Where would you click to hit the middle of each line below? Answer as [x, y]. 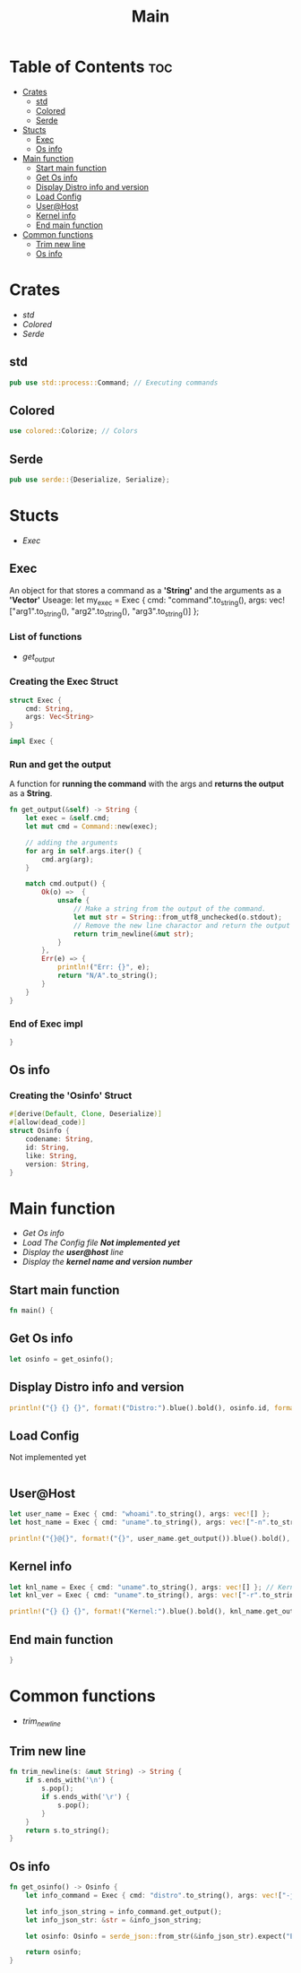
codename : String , [60, 1139]
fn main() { [31, 1311]
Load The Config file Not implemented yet [101, 1242]
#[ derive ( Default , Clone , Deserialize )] [86, 1114]
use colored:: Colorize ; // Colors [74, 431]
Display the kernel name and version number [107, 1262]
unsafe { [73, 901]
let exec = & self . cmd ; [68, 818]
